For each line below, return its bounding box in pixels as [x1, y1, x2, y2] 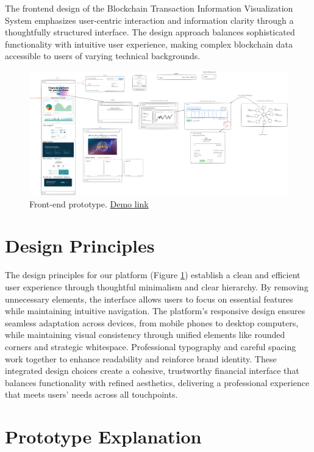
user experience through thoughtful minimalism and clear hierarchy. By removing [5, 281, 309, 293]
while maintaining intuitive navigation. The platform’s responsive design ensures [5, 304, 305, 317]
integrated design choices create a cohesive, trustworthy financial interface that [5, 364, 299, 377]
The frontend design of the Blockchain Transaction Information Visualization [5, 2, 293, 14]
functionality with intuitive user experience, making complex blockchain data [5, 37, 293, 50]
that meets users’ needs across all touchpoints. [5, 388, 178, 401]
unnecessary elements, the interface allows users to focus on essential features [5, 292, 293, 305]
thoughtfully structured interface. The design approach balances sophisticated [5, 26, 295, 38]
